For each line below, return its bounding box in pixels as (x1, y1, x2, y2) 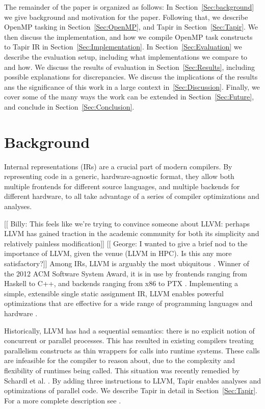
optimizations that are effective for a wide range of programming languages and (4, 298, 253, 309)
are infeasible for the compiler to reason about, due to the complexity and (4, 355, 235, 366)
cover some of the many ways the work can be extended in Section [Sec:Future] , (4, 91, 254, 102)
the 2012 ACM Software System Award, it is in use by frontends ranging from (4, 268, 247, 278)
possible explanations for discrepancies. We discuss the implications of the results (4, 71, 258, 82)
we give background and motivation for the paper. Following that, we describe (4, 11, 248, 22)
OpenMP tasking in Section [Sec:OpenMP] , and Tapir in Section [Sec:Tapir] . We (4, 21, 258, 32)
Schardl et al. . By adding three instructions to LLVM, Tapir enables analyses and (4, 375, 261, 386)
